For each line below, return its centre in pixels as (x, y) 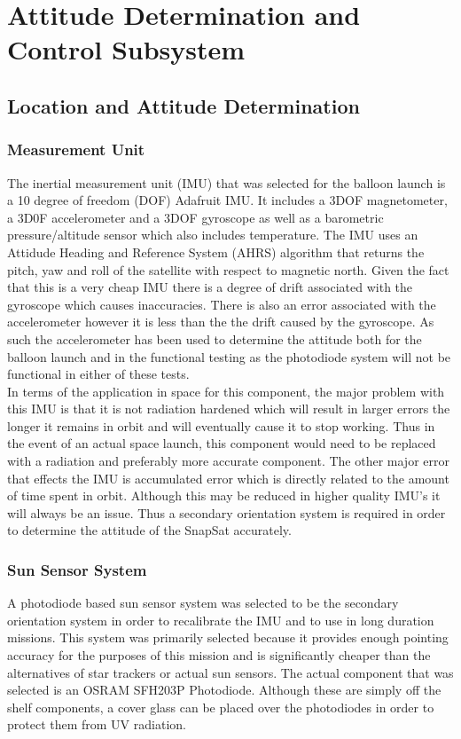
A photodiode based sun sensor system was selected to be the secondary (203, 603)
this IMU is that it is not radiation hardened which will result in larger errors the (229, 409)
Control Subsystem (126, 49)
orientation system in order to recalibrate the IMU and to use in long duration (221, 620)
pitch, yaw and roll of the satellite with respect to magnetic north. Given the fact (228, 269)
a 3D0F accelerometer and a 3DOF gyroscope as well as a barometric (195, 217)
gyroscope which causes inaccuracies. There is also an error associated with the (222, 304)
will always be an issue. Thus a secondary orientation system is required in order (227, 512)
